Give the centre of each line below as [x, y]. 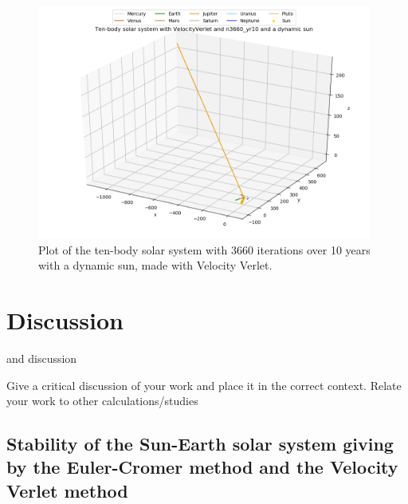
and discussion [42, 358]
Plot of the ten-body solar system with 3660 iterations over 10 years [204, 249]
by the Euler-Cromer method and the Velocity [202, 467]
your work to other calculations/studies [102, 401]
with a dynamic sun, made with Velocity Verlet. [155, 265]
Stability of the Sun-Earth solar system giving [200, 444]
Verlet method [67, 490]
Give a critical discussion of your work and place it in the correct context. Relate [204, 385]
